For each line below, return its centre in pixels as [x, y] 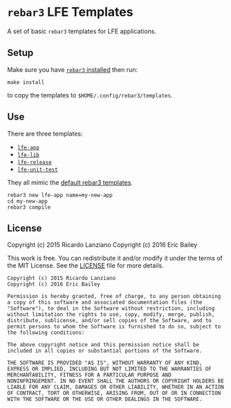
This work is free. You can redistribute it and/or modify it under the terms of [115, 258]
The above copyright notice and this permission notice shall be [103, 345]
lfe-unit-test [37, 169]
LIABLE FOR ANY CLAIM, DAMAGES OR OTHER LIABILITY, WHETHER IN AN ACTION [116, 387]
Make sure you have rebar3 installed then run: [73, 69]
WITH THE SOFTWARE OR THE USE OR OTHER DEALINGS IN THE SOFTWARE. [105, 399]
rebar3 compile [29, 207]
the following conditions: [46, 333]
